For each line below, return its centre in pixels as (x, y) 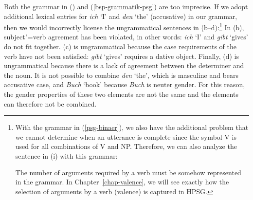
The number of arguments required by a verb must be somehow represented (128, 172)
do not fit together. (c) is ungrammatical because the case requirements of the (120, 46)
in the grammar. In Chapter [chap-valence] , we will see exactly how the (122, 182)
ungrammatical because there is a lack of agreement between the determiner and (124, 65)
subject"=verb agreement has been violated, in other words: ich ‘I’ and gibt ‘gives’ (126, 37)
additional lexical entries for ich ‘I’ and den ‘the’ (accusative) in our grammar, (121, 16)
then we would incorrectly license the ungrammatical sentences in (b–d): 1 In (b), (124, 27)
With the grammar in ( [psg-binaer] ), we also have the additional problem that (132, 127)
